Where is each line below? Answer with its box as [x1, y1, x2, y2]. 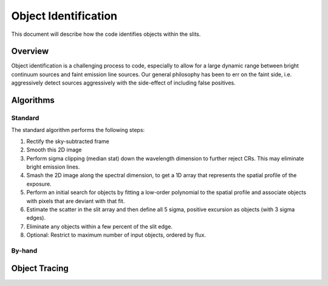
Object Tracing [11, 263, 69, 274]
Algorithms [11, 95, 55, 106]
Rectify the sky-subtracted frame [26, 138, 109, 145]
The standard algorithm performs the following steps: [11, 127, 145, 134]
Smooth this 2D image [26, 146, 82, 153]
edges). [26, 214, 46, 221]
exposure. [26, 180, 52, 187]
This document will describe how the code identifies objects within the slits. [11, 30, 201, 38]
